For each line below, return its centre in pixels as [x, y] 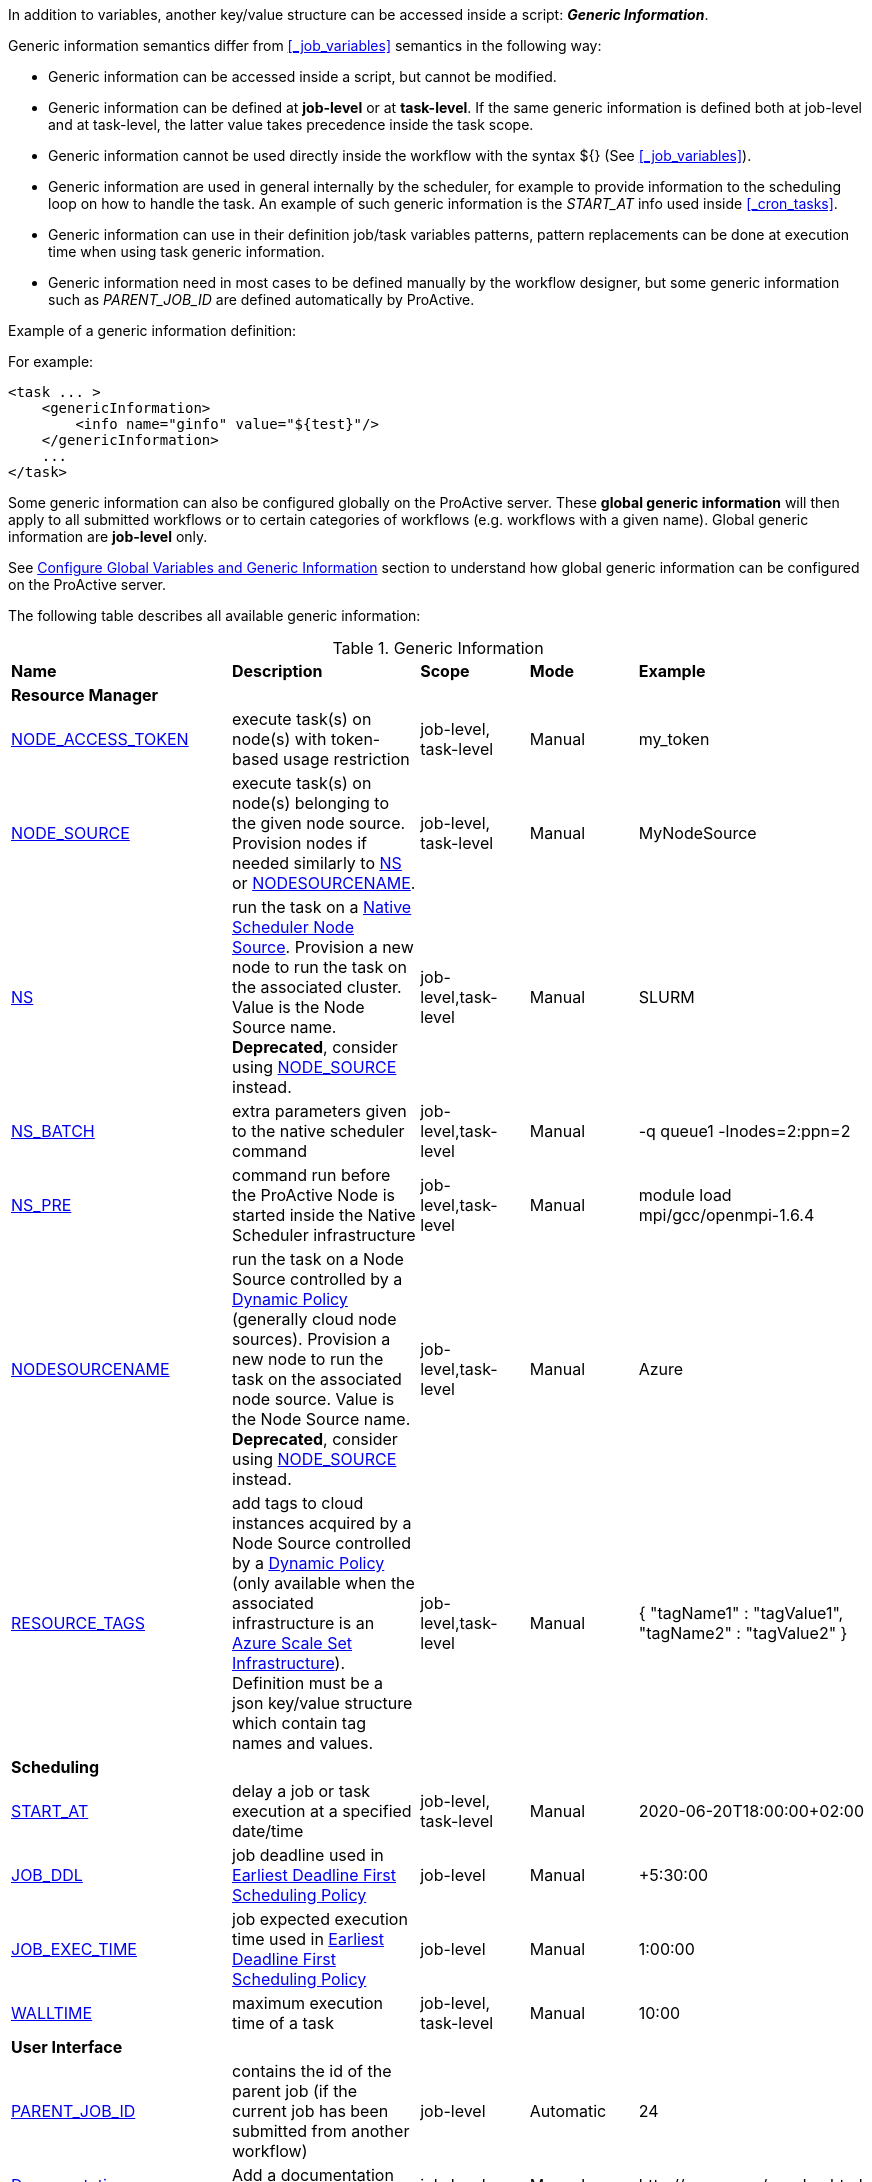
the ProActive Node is [313, 1195]
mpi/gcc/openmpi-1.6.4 [726, 1215]
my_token [674, 739]
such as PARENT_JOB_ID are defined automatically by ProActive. [261, 299]
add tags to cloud [298, 1503]
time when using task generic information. [186, 251]
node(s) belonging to [310, 803]
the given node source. [319, 823]
